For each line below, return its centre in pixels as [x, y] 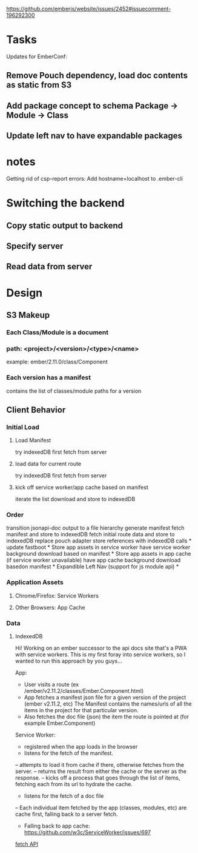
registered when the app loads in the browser [81, 747]
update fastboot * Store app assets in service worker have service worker [98, 547]
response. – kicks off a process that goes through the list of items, [97, 778]
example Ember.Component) [60, 723]
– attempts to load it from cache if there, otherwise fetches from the [100, 765]
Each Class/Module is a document [58, 332]
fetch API [26, 844]
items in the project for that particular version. [81, 710]
